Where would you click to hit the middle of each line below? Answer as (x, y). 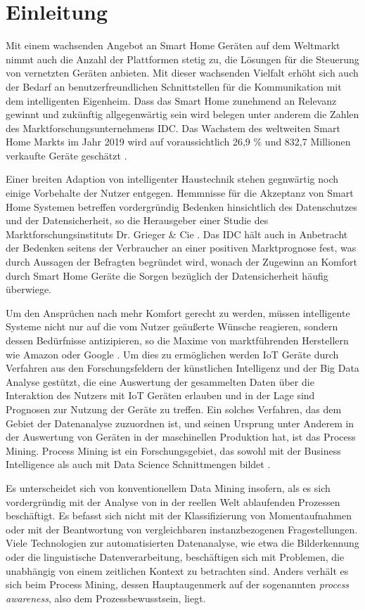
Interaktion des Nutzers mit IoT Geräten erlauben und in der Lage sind (160, 395)
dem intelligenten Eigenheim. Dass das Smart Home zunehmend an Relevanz (171, 100)
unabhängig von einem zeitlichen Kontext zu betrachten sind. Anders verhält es (177, 570)
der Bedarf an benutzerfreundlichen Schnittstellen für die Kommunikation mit (174, 86)
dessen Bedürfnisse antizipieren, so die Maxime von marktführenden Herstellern (177, 340)
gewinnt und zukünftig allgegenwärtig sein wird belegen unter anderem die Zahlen (182, 114)
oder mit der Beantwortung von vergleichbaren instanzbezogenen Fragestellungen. (182, 529)
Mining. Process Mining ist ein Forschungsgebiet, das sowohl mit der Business (173, 450)
